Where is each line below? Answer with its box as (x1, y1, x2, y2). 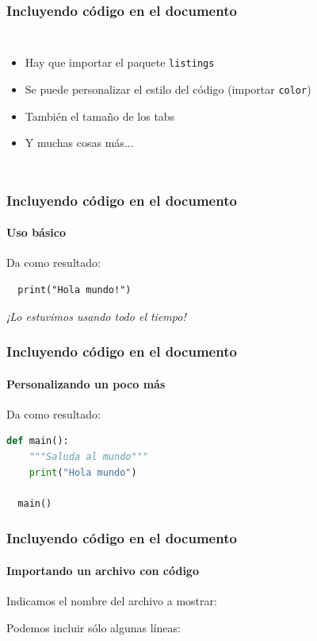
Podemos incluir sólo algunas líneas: (6, 619, 181, 635)
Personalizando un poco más (6, 375, 166, 392)
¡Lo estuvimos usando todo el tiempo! (6, 307, 186, 324)
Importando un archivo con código (6, 562, 199, 578)
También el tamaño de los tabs (25, 107, 175, 124)
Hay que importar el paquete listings (25, 54, 215, 71)
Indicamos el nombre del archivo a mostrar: (6, 592, 217, 608)
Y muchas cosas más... (25, 134, 134, 151)
